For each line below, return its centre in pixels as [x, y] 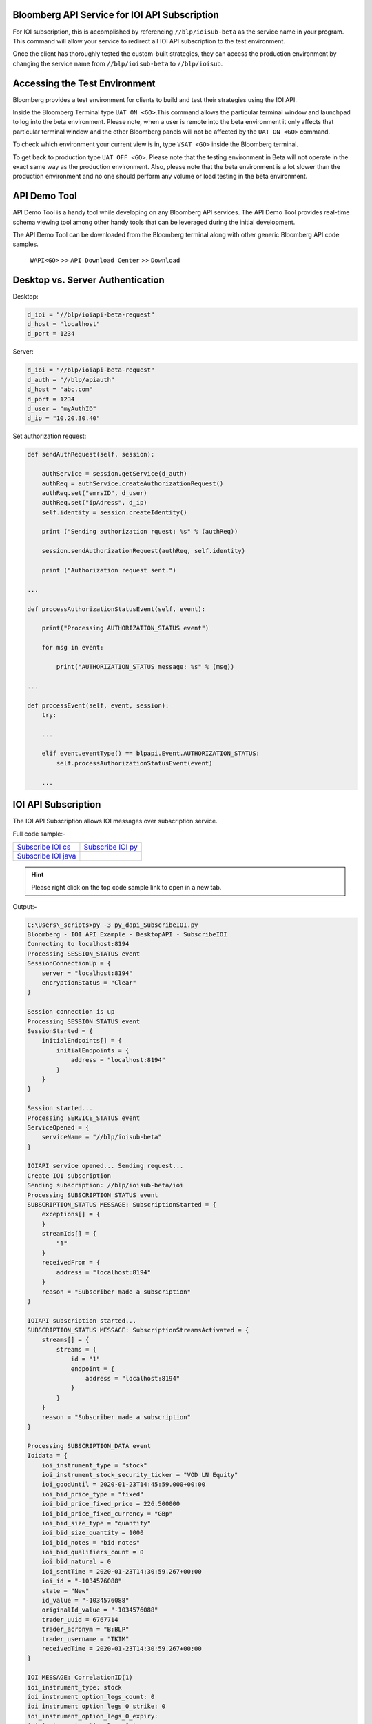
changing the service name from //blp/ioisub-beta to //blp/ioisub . [118, 63]
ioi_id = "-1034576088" [82, 1581]
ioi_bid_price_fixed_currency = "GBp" [107, 1513]
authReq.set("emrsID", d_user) [94, 493]
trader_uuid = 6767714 [80, 1620]
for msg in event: [73, 648]
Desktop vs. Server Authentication [89, 280]
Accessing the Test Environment [84, 83]
